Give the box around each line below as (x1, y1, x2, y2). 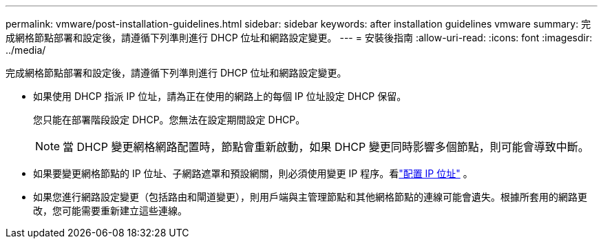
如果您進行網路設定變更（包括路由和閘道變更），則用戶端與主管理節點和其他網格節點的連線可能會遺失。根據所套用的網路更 (33, 191, 587, 203)
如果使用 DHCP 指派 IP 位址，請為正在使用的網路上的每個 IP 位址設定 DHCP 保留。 (33, 90, 407, 102)
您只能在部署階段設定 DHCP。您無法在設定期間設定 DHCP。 (33, 114, 306, 125)
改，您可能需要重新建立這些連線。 (33, 205, 187, 216)
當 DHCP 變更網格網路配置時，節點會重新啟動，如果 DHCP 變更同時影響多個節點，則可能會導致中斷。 (63, 140, 589, 154)
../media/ (6, 44, 46, 56)
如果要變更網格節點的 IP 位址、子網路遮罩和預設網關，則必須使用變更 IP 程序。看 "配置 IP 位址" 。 (33, 167, 473, 179)
